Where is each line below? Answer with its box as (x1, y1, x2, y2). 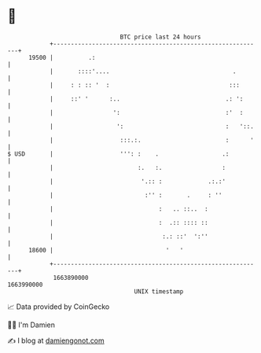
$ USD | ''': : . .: (7, 149, 230, 158)
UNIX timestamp (134, 287, 184, 296)
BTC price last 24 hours (119, 33, 201, 41)
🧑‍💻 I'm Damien (7, 320, 56, 329)
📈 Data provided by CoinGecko (7, 302, 110, 311)
